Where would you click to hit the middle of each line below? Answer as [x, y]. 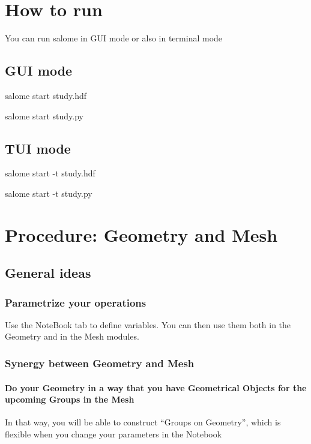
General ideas [48, 273]
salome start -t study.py [49, 193]
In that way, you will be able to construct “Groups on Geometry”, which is [143, 422]
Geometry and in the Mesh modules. [72, 336]
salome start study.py [44, 115]
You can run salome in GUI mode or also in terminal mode [114, 38]
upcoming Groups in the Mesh [70, 399]
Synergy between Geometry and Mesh [100, 363]
